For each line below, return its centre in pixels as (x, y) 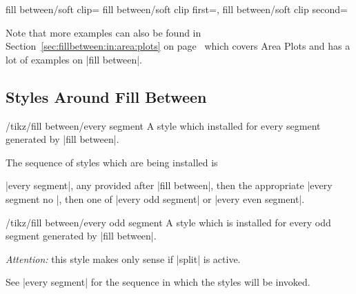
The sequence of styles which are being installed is (112, 162)
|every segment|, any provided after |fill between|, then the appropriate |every (169, 185)
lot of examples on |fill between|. (74, 59)
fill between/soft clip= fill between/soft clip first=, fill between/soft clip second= (177, 9)
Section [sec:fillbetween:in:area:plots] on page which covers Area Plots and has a (178, 46)
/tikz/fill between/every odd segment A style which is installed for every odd (168, 222)
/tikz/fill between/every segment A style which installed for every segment (163, 125)
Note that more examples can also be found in (103, 32)
